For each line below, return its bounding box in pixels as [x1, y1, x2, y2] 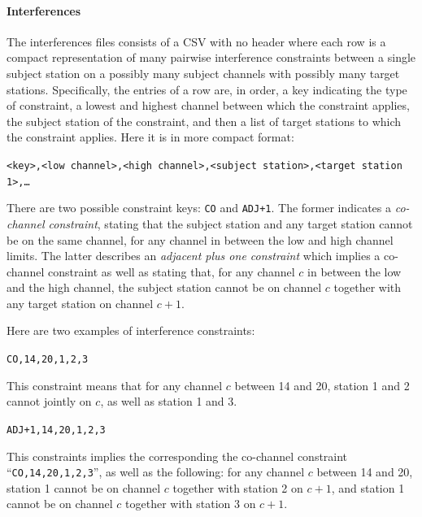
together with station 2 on [172, 479, 303, 496]
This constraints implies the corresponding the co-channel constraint [7, 447, 348, 464]
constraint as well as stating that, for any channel [47, 263, 295, 280]
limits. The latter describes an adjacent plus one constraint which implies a [7, 247, 381, 264]
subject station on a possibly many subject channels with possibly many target [7, 64, 400, 81]
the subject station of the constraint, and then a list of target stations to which [7, 112, 402, 129]
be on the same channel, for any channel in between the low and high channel [7, 231, 394, 248]
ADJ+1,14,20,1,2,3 [7, 424, 106, 436]
